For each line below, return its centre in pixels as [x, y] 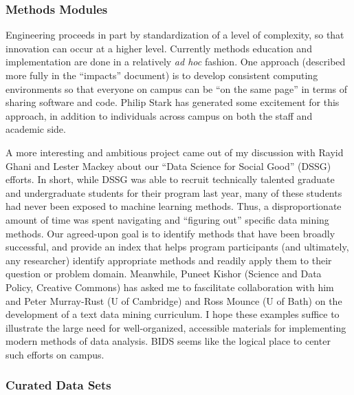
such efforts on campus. [55, 354]
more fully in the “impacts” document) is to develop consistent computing [162, 75]
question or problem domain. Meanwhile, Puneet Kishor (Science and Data [164, 274]
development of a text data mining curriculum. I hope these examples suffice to [173, 314]
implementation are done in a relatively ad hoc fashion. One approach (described [176, 62]
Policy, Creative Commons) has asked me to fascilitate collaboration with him [170, 287]
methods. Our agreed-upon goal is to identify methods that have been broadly [170, 233]
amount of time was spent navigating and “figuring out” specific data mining [167, 219]
